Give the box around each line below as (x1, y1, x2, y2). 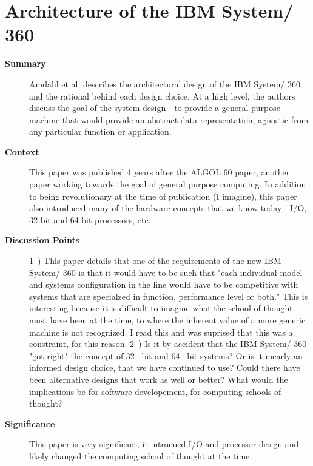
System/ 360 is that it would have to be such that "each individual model (29, 266, 303, 279)
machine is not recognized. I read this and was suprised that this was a (29, 325, 293, 338)
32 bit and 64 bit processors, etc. (29, 213, 151, 226)
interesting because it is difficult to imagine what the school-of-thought (29, 302, 293, 314)
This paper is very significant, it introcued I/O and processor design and (29, 437, 299, 450)
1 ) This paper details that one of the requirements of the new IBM (29, 254, 281, 267)
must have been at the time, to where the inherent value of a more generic (29, 314, 306, 326)
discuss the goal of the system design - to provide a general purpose (29, 101, 281, 114)
